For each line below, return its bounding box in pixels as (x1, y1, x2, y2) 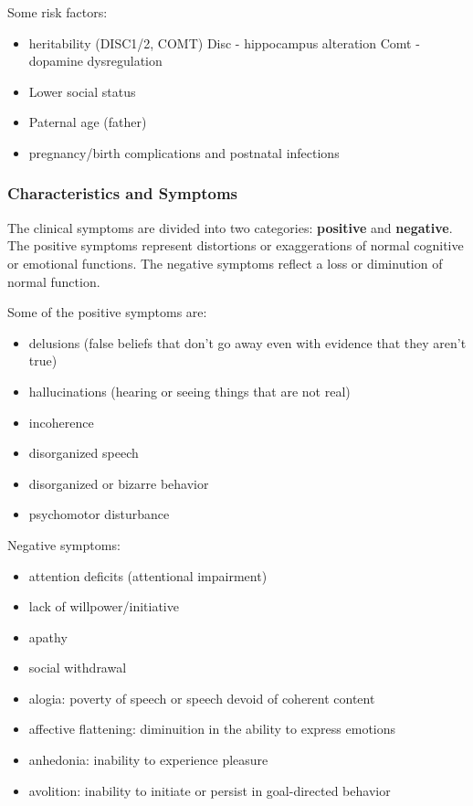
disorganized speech (28, 443, 139, 462)
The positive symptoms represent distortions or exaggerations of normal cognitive (7, 236, 464, 255)
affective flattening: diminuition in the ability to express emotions (28, 719, 396, 738)
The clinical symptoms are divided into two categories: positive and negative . (7, 217, 453, 237)
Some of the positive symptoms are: (7, 302, 207, 322)
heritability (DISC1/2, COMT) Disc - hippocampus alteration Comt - (28, 33, 420, 52)
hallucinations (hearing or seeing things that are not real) (28, 381, 351, 400)
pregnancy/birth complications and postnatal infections (28, 143, 340, 162)
